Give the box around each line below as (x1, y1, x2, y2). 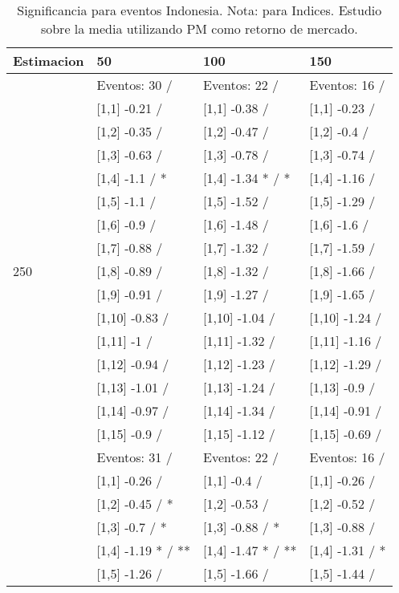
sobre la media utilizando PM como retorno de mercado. (40, 19, 358, 38)
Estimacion (13, 51, 84, 70)
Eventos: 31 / (96, 448, 173, 466)
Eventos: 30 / (96, 75, 173, 94)
